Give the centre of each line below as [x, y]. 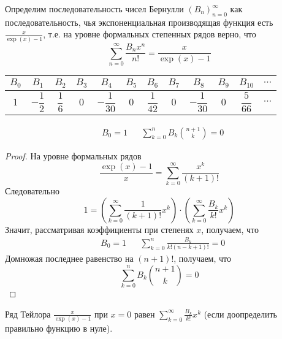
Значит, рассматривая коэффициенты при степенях [99, 229]
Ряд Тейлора [28, 314]
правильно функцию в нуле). [59, 328]
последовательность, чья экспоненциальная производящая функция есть [139, 22]
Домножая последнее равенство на [69, 258]
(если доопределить [241, 314]
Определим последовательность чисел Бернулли [94, 9]
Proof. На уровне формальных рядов [73, 155]
